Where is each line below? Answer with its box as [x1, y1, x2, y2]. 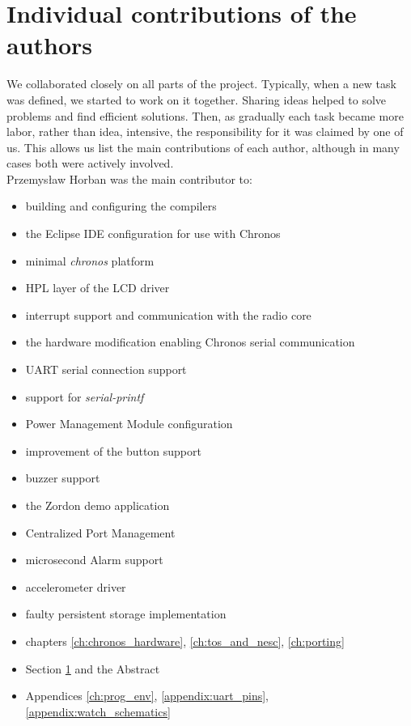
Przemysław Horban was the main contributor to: [6, 170, 252, 187]
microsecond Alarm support [25, 551, 163, 568]
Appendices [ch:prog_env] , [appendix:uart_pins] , [25, 687, 269, 704]
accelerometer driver [25, 578, 126, 595]
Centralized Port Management [25, 524, 176, 541]
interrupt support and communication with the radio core [25, 306, 311, 323]
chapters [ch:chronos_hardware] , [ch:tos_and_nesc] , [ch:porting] [25, 632, 345, 649]
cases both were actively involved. [6, 155, 174, 172]
